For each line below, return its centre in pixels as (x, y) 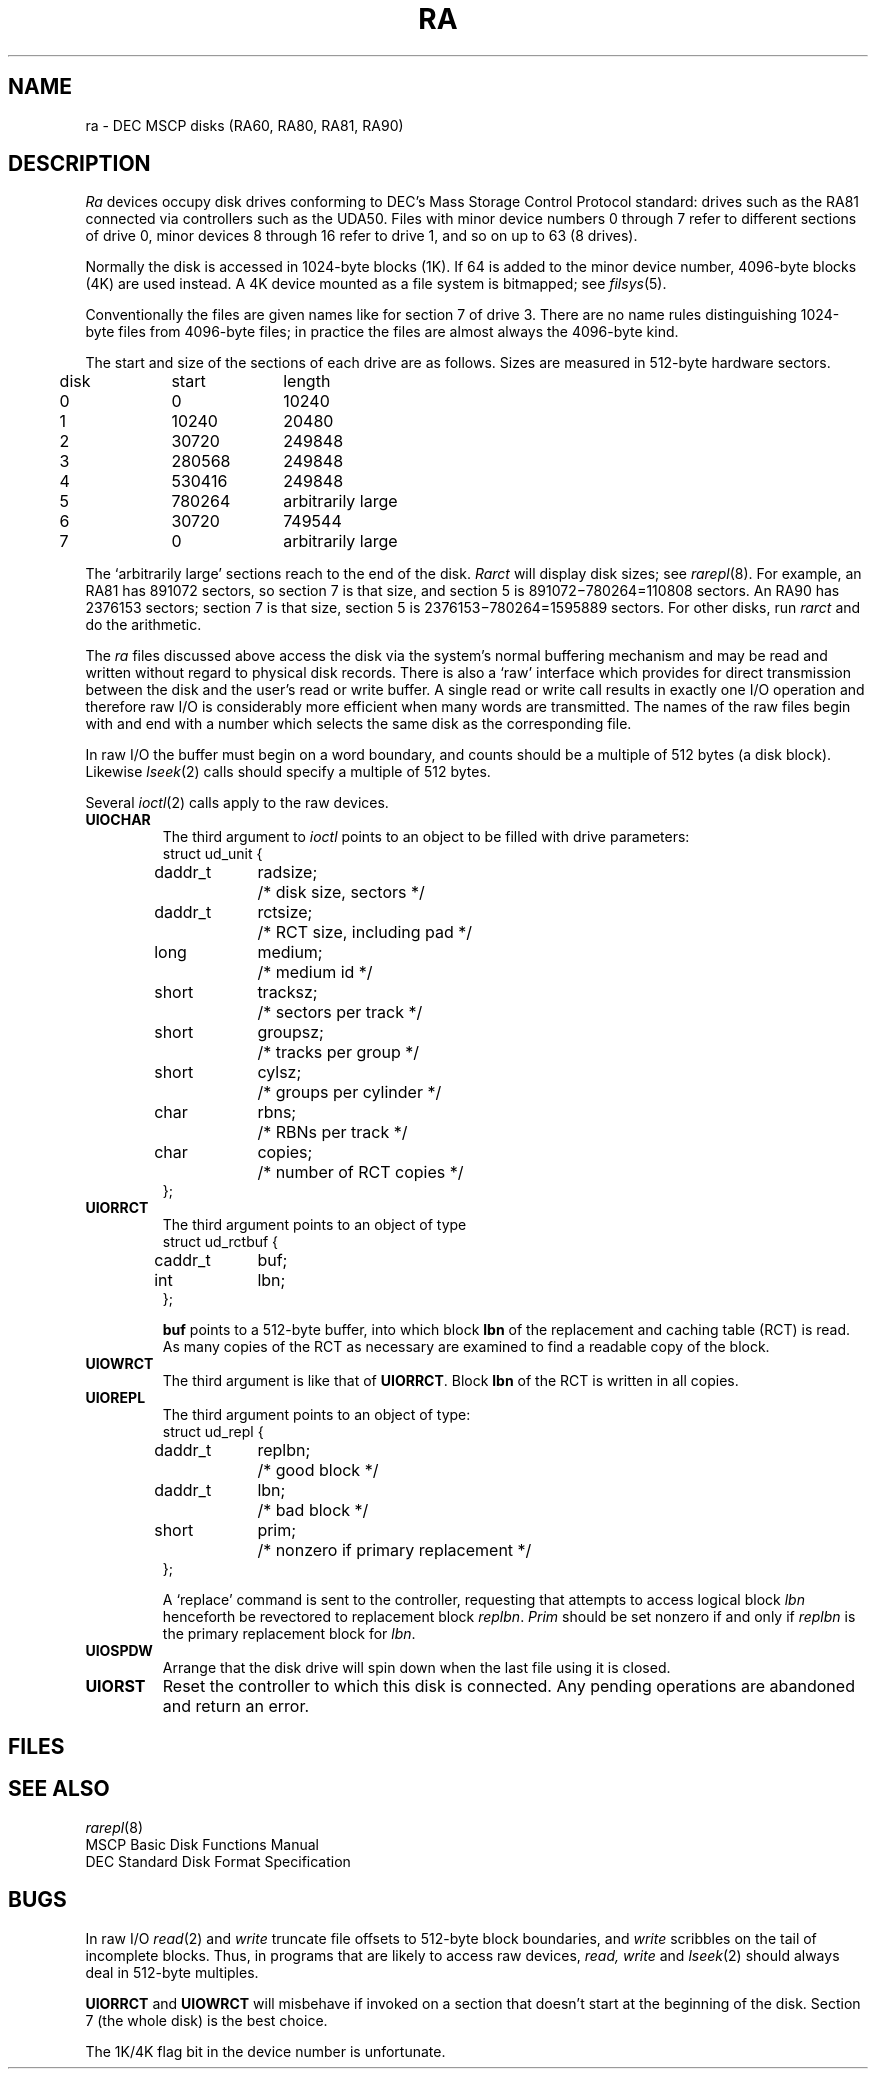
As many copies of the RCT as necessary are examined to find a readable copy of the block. (466, 1347)
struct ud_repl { (213, 1432)
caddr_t (182, 1260)
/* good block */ (318, 1470)
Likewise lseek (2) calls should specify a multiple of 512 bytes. (288, 772)
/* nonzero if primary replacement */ (394, 1550)
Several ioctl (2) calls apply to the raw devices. (237, 803)
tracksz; (287, 992)
